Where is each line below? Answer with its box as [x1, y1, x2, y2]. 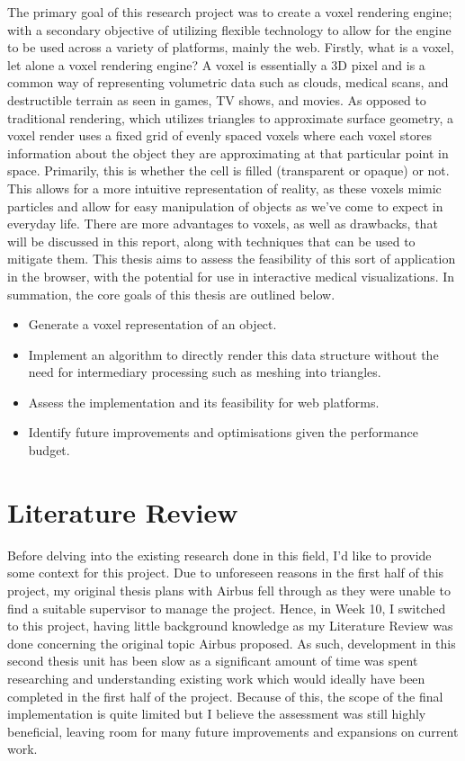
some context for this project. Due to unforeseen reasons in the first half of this [7, 563, 444, 582]
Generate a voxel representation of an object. [28, 315, 277, 334]
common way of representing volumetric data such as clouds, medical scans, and [7, 73, 449, 92]
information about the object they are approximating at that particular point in [7, 143, 449, 162]
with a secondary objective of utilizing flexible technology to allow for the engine [7, 20, 452, 39]
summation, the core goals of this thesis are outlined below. [7, 284, 335, 303]
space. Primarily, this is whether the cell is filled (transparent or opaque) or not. [7, 161, 450, 180]
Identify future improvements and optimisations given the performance [28, 423, 419, 442]
